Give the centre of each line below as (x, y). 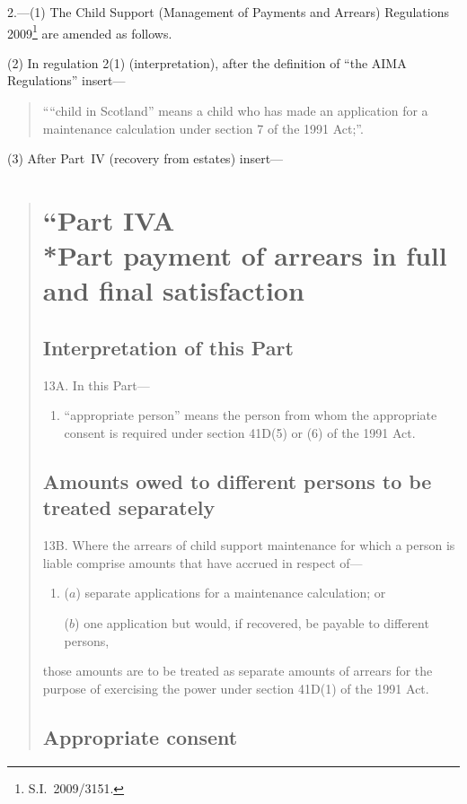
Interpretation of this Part (168, 347)
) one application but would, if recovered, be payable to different (252, 622)
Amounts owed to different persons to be (237, 481)
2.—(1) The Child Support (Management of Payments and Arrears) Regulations (228, 12)
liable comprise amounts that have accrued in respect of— (203, 562)
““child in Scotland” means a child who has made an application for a (235, 111)
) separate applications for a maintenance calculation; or (231, 593)
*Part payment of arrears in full (245, 255)
